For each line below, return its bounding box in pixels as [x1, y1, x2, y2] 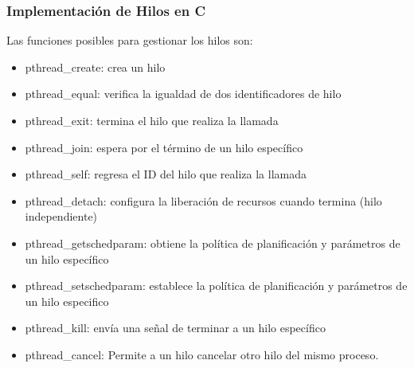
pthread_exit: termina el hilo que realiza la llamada [25, 112, 279, 128]
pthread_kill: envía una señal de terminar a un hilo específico [25, 319, 326, 336]
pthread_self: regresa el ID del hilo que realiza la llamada [25, 166, 307, 182]
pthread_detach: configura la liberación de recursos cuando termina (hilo [25, 192, 382, 209]
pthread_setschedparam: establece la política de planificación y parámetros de [25, 277, 408, 294]
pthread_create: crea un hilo [25, 58, 166, 75]
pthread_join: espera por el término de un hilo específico [25, 139, 303, 155]
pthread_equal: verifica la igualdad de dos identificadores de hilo [25, 85, 342, 102]
